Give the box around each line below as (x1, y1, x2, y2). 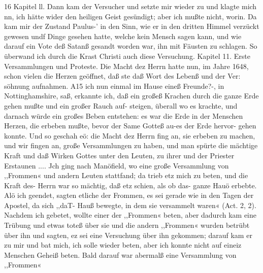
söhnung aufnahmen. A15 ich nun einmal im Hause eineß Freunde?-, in (4, 80, 224, 91)
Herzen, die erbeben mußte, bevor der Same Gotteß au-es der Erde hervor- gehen (4, 120, 256, 131)
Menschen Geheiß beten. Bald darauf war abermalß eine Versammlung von (4, 249, 237, 260)
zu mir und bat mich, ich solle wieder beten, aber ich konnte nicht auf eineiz (4, 240, 242, 250)
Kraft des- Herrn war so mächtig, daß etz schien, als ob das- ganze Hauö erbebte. (4, 180, 257, 190)
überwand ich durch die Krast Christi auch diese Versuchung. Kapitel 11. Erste (4, 50, 250, 61)
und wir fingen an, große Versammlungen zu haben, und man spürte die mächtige (4, 140, 258, 151)
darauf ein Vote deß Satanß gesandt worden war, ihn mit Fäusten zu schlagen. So (4, 41, 257, 51)
